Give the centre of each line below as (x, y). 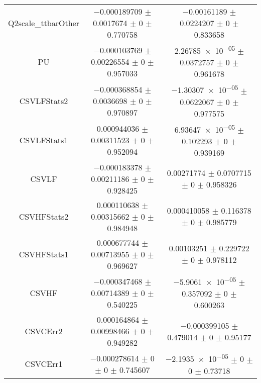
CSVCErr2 (44, 331)
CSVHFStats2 (44, 216)
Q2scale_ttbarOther (44, 23)
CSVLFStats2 (44, 101)
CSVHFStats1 (44, 254)
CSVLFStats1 (44, 140)
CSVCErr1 (44, 364)
